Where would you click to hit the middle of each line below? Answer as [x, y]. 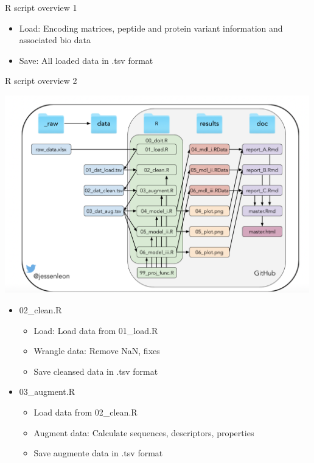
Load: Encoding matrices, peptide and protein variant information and [151, 28]
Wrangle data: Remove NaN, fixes [97, 351]
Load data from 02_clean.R [85, 412]
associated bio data [55, 40]
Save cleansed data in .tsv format [96, 371]
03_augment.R [47, 392]
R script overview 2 [41, 81]
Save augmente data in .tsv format [98, 453]
